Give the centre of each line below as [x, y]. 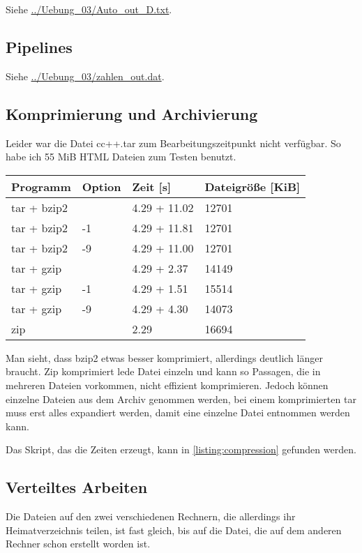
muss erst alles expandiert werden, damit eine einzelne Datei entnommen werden [178, 412]
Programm [41, 186]
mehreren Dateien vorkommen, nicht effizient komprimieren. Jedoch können [167, 385]
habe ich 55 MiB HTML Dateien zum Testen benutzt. [121, 157]
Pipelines [39, 46]
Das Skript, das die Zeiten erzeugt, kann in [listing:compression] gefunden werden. [181, 449]
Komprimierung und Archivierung [132, 113]
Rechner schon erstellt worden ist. [78, 544]
